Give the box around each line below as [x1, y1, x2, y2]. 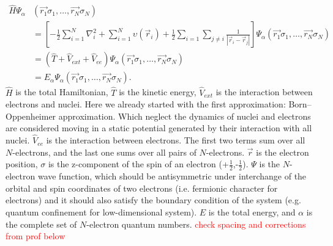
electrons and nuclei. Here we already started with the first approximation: [6, 98, 286, 110]
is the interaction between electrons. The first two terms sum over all [46, 134, 305, 147]
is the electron [256, 145, 309, 158]
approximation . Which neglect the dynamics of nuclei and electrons [58, 109, 311, 122]
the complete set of [6, 217, 77, 230]
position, [6, 157, 38, 170]
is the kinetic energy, [119, 85, 196, 98]
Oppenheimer [6, 109, 56, 122]
